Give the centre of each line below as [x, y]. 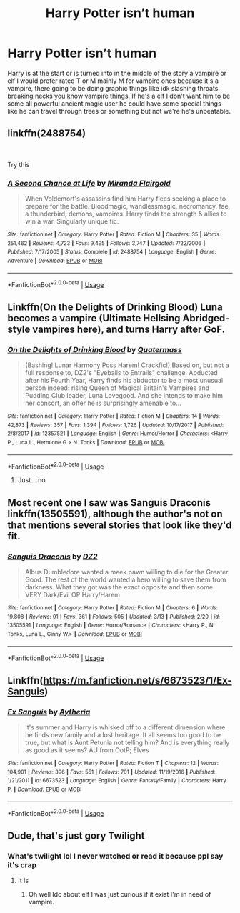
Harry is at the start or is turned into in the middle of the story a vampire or [117, 73]
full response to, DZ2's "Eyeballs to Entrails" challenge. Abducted [121, 373]
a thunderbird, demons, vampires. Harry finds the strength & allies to [126, 214]
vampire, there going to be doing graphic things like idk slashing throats [113, 88]
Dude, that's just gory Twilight [76, 835]
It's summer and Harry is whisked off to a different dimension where [125, 727]
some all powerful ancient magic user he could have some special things [114, 103]
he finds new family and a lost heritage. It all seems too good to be [123, 734]
